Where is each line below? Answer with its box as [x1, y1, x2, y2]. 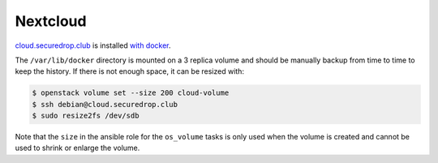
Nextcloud [15, 12, 87, 30]
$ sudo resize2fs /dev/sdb [32, 111, 140, 121]
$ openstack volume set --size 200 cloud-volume [32, 88, 230, 97]
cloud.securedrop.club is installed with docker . [15, 41, 171, 50]
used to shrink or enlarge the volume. [15, 143, 140, 153]
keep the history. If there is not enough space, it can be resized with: [15, 66, 245, 76]
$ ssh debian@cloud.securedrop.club [32, 100, 178, 109]
